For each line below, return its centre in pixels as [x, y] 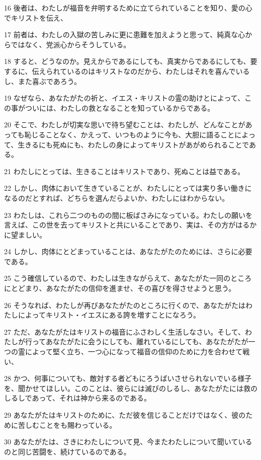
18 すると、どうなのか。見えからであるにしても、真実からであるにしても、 [127, 61]
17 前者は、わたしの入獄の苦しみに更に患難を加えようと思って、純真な [121, 34]
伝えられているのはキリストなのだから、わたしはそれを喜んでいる [141, 71]
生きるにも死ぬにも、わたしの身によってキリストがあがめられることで [133, 144]
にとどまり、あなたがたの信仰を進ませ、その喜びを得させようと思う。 [120, 288]
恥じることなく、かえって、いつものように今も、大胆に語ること [129, 134]
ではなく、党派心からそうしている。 [71, 44]
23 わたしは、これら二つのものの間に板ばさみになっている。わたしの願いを [128, 215]
